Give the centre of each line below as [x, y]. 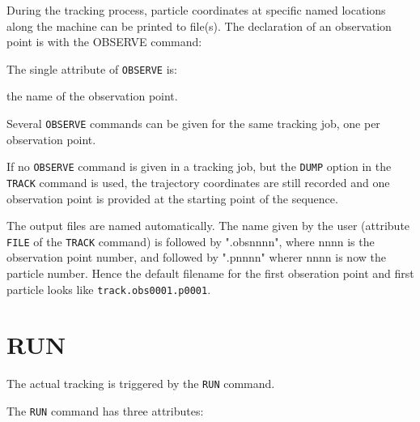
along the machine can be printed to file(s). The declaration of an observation [199, 26]
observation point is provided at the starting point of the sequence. [172, 198]
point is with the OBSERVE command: [104, 42]
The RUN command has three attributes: [105, 411]
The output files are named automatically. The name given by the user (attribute [208, 226]
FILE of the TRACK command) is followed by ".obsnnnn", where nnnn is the [191, 241]
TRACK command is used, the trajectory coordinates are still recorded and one [198, 182]
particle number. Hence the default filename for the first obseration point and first [210, 273]
